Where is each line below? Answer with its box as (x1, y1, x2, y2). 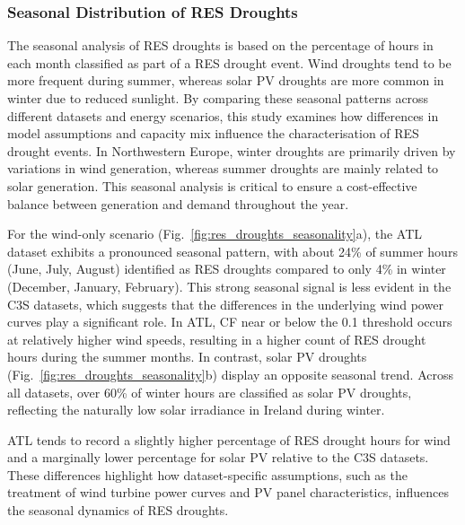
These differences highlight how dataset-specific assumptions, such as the (7, 465, 408, 484)
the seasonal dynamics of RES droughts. (7, 501, 229, 520)
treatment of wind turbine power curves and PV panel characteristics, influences (7, 483, 449, 502)
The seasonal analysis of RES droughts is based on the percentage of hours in (7, 36, 434, 55)
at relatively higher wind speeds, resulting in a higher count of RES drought (7, 329, 426, 348)
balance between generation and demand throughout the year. (7, 194, 349, 213)
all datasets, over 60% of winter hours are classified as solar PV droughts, (7, 382, 412, 401)
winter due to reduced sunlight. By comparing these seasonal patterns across (7, 89, 429, 107)
